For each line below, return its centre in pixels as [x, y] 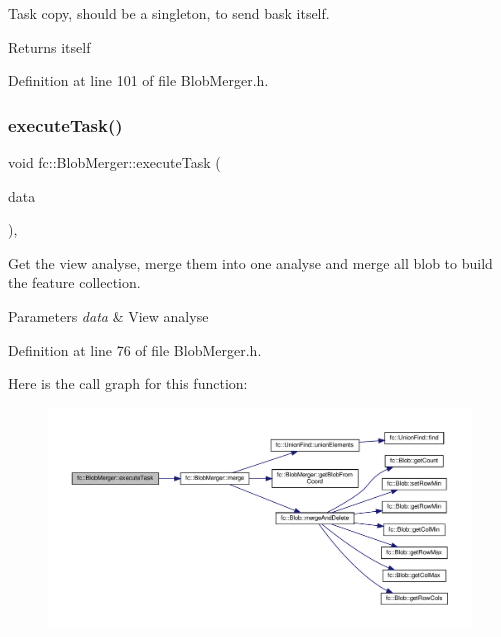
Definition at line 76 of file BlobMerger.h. [135, 349]
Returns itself [49, 46]
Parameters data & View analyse [108, 315]
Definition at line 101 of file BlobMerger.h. [138, 80]
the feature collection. [74, 282]
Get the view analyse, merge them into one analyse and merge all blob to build [250, 262]
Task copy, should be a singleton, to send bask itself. [169, 13]
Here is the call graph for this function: [128, 383]
